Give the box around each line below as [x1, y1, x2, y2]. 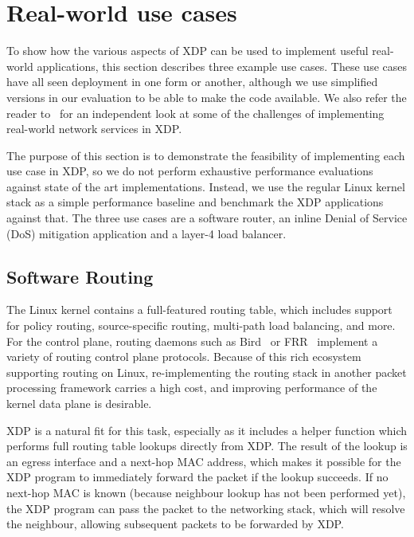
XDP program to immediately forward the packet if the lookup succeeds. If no [6, 468, 389, 485]
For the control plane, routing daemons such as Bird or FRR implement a [6, 332, 378, 349]
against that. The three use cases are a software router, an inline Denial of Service [6, 210, 408, 226]
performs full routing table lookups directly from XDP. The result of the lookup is [6, 437, 408, 454]
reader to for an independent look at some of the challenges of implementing [6, 104, 385, 121]
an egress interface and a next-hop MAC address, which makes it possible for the [6, 453, 401, 469]
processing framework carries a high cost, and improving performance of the [6, 379, 377, 396]
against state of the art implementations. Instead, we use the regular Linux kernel [6, 178, 405, 194]
